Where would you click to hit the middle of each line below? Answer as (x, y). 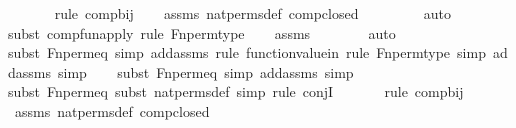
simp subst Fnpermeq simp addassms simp (205, 71)
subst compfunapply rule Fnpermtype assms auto (202, 32)
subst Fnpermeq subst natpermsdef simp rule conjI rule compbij (236, 91)
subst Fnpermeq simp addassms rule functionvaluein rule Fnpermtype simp (247, 52)
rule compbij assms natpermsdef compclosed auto (253, 13)
